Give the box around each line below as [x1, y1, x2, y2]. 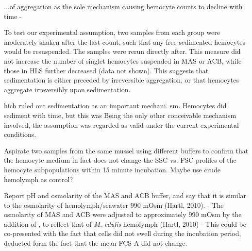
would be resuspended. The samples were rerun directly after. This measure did [4, 46, 241, 56]
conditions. [4, 129, 36, 139]
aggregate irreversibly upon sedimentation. [4, 84, 131, 94]
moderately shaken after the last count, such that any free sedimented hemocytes [4, 36, 246, 47]
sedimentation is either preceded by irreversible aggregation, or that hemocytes [4, 75, 239, 85]
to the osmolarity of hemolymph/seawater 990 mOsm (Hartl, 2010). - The [4, 200, 224, 210]
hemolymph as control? [4, 174, 73, 184]
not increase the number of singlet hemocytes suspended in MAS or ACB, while [4, 55, 242, 66]
